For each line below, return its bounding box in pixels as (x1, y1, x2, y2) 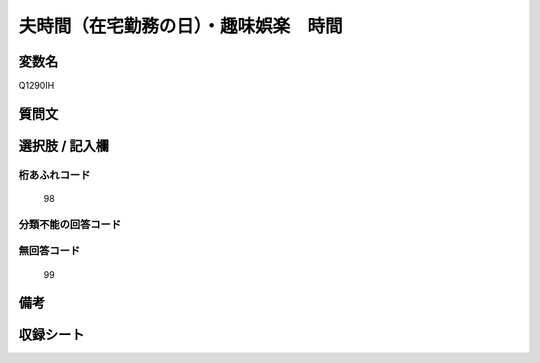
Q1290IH (18, 80, 55, 92)
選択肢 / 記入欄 (18, 137, 110, 154)
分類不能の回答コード (18, 217, 122, 231)
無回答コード (18, 244, 81, 258)
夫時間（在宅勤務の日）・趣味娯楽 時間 (18, 15, 344, 37)
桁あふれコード (18, 168, 91, 182)
